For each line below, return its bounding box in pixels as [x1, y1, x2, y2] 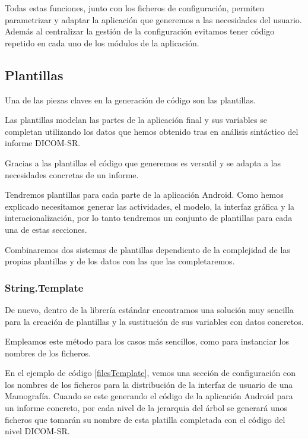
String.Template [5, 280, 84, 295]
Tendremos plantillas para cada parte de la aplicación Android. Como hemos [5, 188, 284, 201]
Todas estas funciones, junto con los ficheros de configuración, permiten [5, 2, 265, 14]
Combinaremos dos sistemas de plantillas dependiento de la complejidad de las [5, 243, 290, 255]
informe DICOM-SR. [5, 137, 81, 149]
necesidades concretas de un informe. [5, 168, 139, 181]
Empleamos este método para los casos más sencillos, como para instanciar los [5, 335, 289, 348]
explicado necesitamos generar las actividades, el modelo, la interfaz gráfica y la [5, 200, 295, 212]
